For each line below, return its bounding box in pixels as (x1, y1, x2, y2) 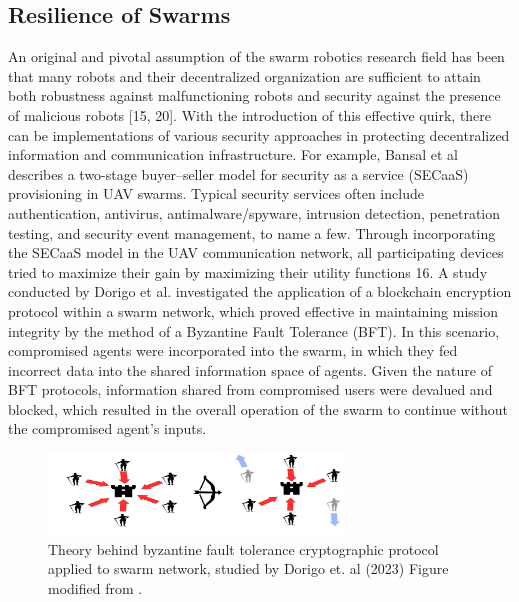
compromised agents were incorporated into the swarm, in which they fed (8, 340, 458, 361)
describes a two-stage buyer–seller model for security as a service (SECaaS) (8, 163, 469, 184)
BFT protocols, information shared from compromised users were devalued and (8, 379, 493, 400)
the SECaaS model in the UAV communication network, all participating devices (8, 242, 504, 263)
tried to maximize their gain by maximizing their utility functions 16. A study (8, 261, 488, 282)
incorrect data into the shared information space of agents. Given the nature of (8, 359, 492, 380)
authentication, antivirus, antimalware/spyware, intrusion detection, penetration (8, 202, 501, 223)
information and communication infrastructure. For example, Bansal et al (8, 144, 458, 165)
